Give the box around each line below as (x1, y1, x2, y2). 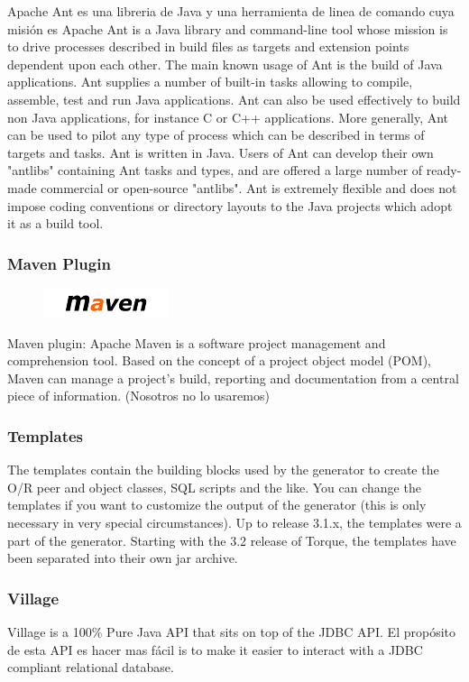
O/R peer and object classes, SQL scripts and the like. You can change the (7, 477, 421, 496)
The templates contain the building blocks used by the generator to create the (7, 460, 439, 479)
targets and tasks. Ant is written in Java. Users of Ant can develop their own (7, 143, 434, 161)
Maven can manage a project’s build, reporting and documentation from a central (7, 368, 459, 387)
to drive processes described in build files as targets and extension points (7, 37, 409, 56)
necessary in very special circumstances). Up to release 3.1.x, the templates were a (7, 512, 462, 531)
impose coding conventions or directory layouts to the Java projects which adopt (7, 196, 453, 215)
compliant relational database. (7, 658, 174, 677)
